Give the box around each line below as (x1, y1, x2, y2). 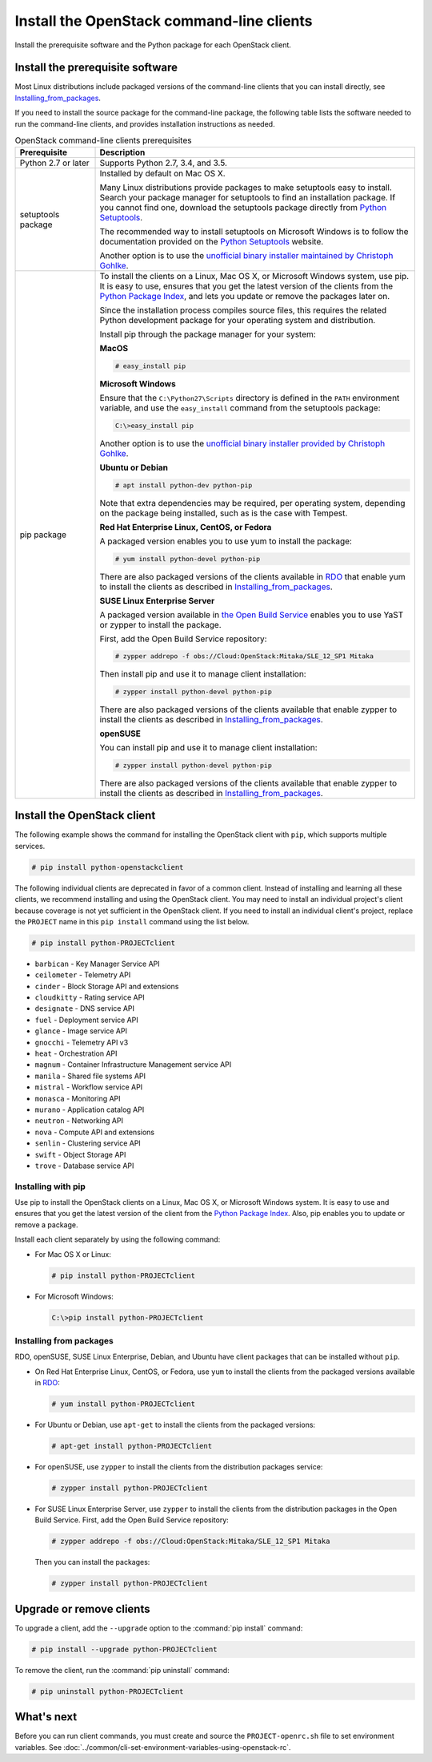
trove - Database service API (34, 1161, 134, 1170)
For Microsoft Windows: (34, 1291, 114, 1301)
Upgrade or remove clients (14, 1602, 150, 1615)
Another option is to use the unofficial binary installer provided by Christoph (99, 438, 386, 449)
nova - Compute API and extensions (34, 1127, 155, 1137)
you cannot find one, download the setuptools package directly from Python (99, 202, 387, 213)
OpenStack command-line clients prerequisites (14, 135, 192, 146)
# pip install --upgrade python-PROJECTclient (31, 1644, 218, 1654)
